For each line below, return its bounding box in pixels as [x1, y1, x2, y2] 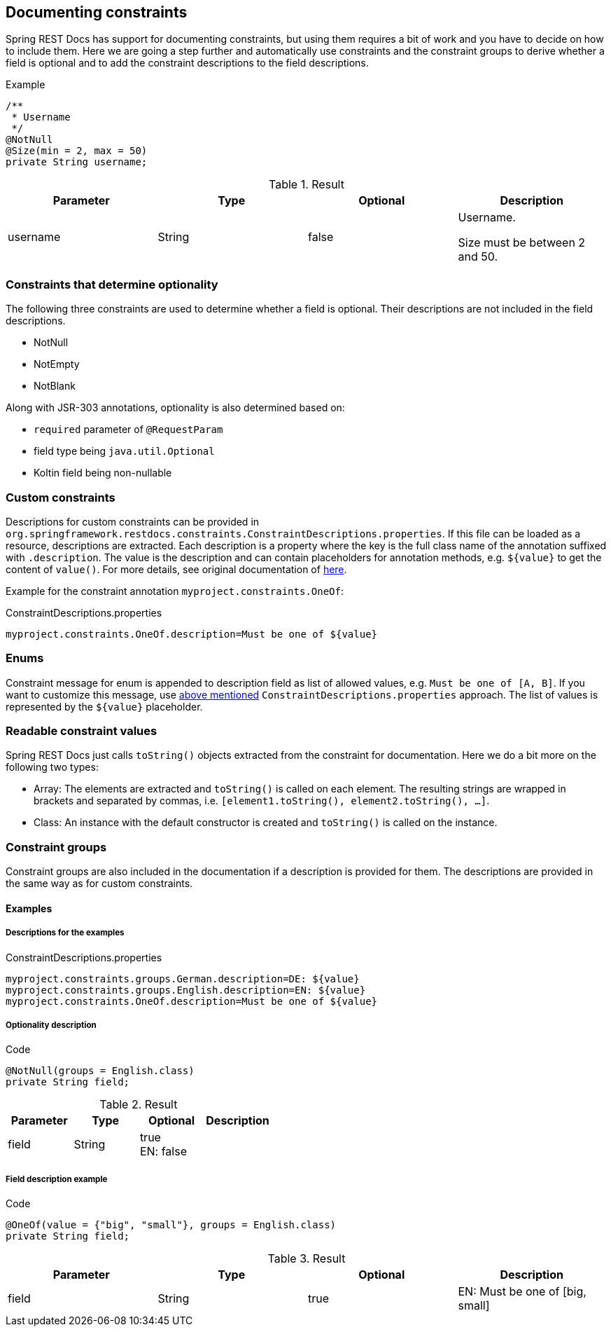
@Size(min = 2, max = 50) [6, 145, 148, 157]
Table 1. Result [269, 177, 344, 192]
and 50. [458, 249, 498, 264]
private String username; [6, 156, 148, 168]
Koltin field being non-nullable [34, 467, 172, 479]
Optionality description [6, 1019, 97, 1030]
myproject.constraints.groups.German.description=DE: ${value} [6, 973, 360, 984]
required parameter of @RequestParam [34, 423, 223, 436]
